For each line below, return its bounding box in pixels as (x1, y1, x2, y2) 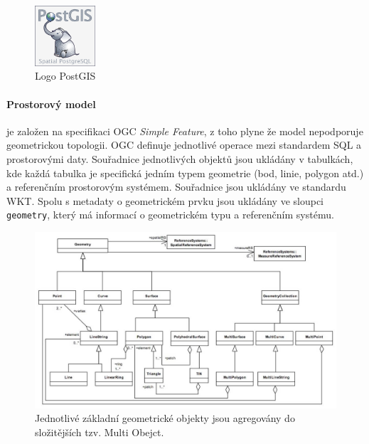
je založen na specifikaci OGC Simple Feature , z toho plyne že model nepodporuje (6, 123, 363, 138)
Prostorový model (6, 96, 96, 111)
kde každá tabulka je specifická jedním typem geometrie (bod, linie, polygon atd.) (6, 165, 364, 180)
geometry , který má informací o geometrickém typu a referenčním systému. (6, 207, 334, 222)
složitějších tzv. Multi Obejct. (35, 424, 164, 439)
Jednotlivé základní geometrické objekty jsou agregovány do (35, 411, 295, 425)
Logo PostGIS (35, 68, 96, 83)
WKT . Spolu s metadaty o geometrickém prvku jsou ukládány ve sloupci (6, 193, 323, 208)
